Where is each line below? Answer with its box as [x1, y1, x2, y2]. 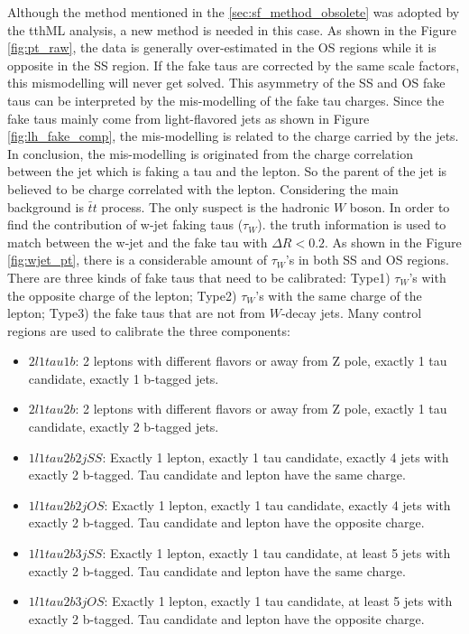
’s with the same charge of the [255, 285, 422, 304]
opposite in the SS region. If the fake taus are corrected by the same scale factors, [7, 55, 460, 74]
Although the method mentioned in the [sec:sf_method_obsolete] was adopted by [7, 3, 460, 21]
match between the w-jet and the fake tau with [7, 232, 268, 251]
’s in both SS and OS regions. [285, 250, 449, 269]
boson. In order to [349, 197, 450, 216]
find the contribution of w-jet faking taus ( [7, 215, 244, 234]
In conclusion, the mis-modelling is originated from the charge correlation [7, 144, 413, 163]
